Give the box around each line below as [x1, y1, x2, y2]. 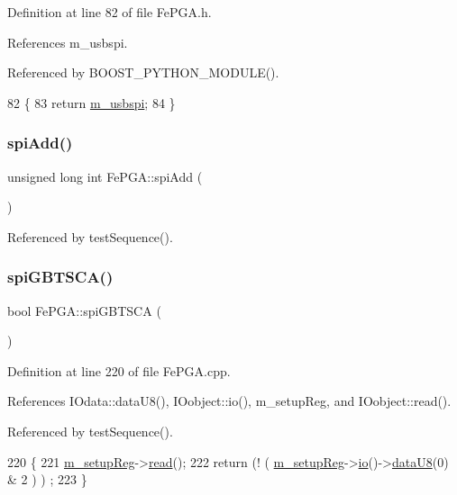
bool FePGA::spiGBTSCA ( [7, 301, 161, 319]
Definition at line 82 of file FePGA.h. [7, 3, 212, 21]
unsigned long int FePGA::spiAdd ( [7, 166, 203, 185]
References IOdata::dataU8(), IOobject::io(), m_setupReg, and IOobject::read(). [7, 391, 452, 410]
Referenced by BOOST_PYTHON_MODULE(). [7, 63, 279, 82]
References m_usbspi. [7, 32, 128, 51]
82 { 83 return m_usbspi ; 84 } [7, 93, 176, 112]
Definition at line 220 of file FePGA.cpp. [7, 361, 231, 380]
